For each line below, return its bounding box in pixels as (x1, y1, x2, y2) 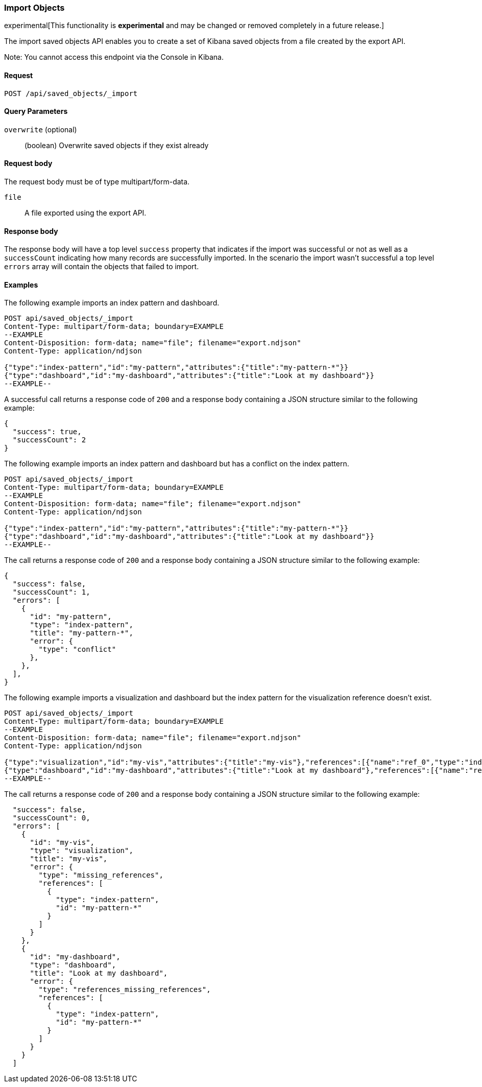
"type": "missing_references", (38, 871, 163, 880)
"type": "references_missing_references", (38, 985, 211, 994)
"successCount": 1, (12, 588, 90, 597)
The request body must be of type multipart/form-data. (4, 177, 190, 186)
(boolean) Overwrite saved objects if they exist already (25, 140, 209, 150)
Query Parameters (4, 107, 68, 116)
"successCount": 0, (12, 814, 90, 822)
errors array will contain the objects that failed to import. (4, 262, 199, 271)
